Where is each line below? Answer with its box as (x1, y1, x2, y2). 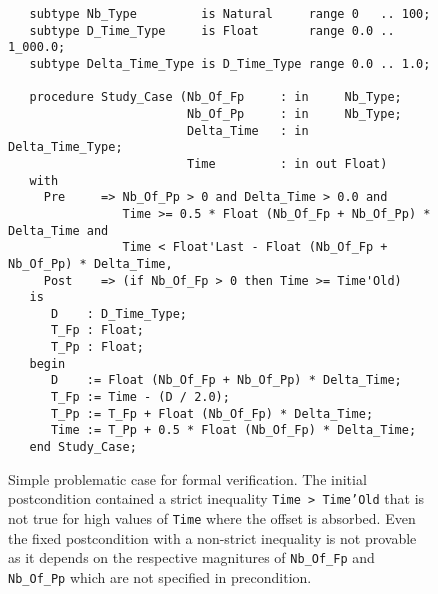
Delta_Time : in (186, 123, 309, 138)
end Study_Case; (29, 440, 137, 455)
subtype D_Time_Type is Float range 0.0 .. (29, 23, 395, 38)
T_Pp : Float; (50, 340, 145, 355)
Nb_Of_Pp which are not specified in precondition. (8, 566, 312, 587)
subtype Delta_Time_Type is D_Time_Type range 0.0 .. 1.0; (29, 56, 431, 71)
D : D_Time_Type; (50, 306, 187, 321)
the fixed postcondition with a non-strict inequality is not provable (8, 527, 417, 548)
